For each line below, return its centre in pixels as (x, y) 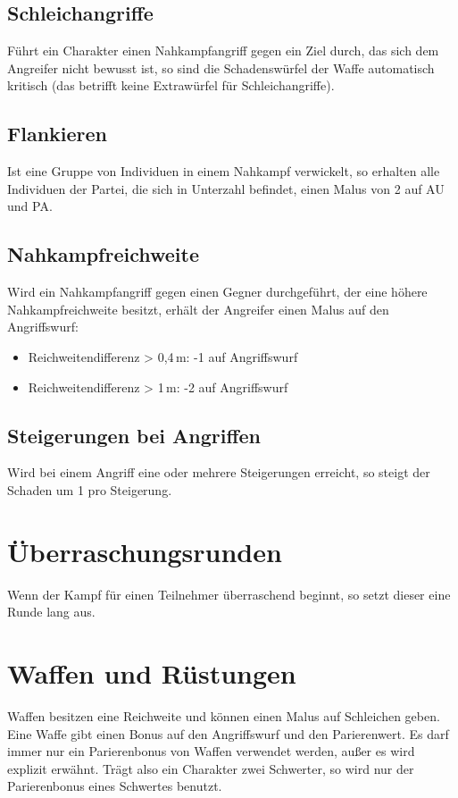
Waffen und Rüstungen (152, 673)
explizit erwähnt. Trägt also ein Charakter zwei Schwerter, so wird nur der (211, 768)
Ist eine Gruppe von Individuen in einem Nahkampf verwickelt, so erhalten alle (224, 171)
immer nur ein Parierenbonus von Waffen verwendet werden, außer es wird (211, 751)
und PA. (30, 206)
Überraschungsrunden (145, 551)
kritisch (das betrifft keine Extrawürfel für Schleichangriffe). (171, 85)
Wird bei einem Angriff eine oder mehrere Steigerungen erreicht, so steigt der (219, 472)
